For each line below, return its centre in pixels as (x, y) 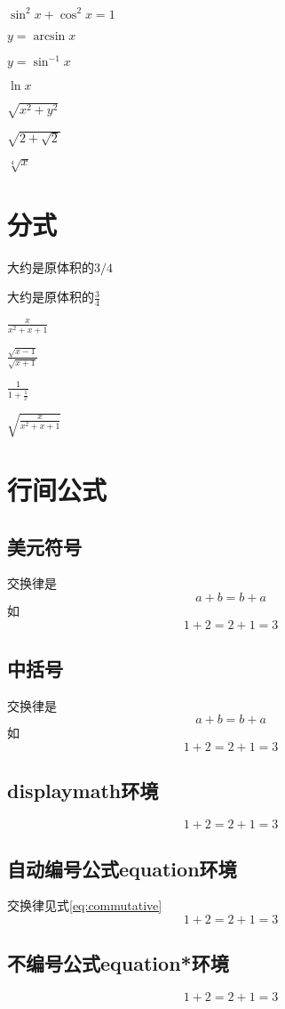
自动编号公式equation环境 (122, 868)
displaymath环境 (83, 791)
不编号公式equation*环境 (118, 963)
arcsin (49, 36)
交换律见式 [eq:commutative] (85, 905)
